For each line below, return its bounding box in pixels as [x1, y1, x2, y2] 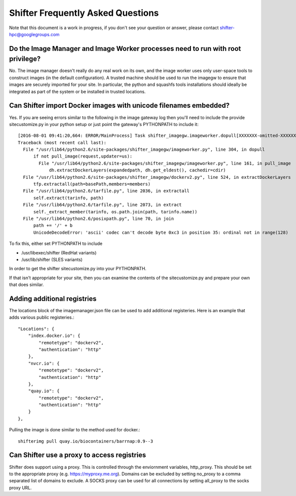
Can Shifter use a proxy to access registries [9, 451, 147, 459]
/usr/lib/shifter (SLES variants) [21, 256, 83, 262]
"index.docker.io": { [28, 333, 81, 338]
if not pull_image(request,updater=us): [33, 154, 133, 159]
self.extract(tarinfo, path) [33, 195, 104, 201]
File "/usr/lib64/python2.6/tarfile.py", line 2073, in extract [23, 202, 182, 207]
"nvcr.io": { [28, 361, 60, 366]
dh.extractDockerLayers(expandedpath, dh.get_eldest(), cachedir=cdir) [49, 167, 226, 173]
